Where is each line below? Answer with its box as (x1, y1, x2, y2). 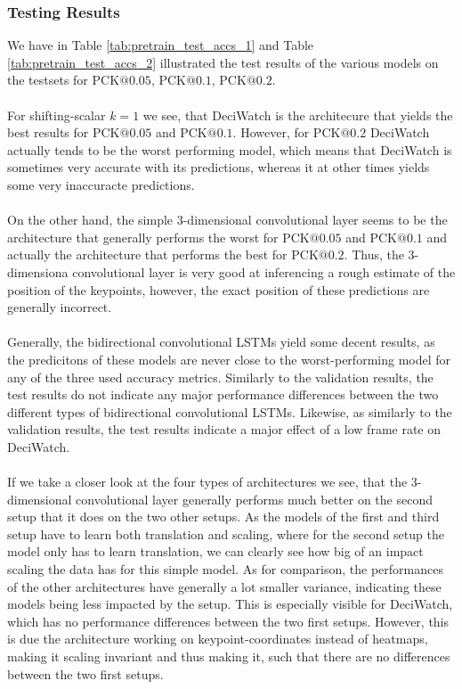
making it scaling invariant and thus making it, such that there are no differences (7, 647, 450, 665)
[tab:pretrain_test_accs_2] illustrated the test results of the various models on (7, 53, 439, 71)
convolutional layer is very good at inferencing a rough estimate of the (72, 262, 456, 281)
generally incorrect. (7, 298, 112, 316)
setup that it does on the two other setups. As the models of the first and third (7, 507, 440, 526)
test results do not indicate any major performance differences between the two (7, 385, 439, 404)
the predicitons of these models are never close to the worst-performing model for (7, 349, 451, 368)
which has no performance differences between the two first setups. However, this (7, 611, 450, 630)
